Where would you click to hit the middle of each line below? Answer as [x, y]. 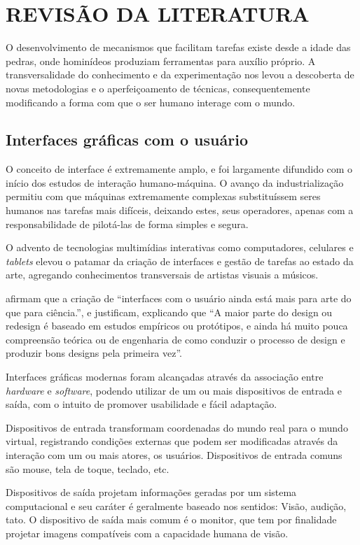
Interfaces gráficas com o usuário [127, 140]
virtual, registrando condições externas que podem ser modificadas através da [172, 441]
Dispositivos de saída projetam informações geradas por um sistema [151, 492]
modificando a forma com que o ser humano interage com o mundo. [151, 102]
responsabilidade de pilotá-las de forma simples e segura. [127, 224]
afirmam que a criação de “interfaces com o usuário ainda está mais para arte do [179, 298]
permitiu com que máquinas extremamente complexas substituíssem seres [163, 196]
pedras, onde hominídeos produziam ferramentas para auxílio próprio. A [161, 61]
